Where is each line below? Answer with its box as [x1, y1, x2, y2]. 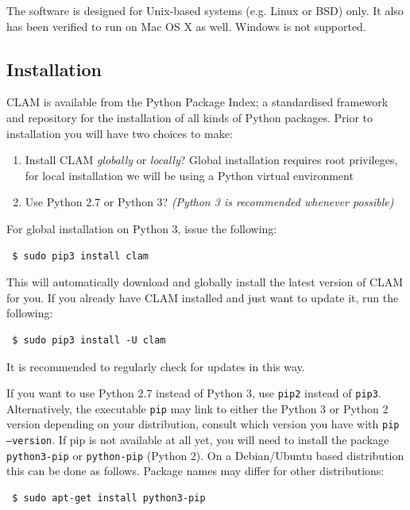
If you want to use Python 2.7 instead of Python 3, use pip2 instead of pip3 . [6, 385, 381, 401]
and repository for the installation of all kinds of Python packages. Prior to [6, 109, 373, 125]
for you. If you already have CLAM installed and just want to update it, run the [6, 289, 399, 305]
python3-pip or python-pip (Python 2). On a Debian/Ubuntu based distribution [6, 447, 404, 463]
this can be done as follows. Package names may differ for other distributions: [6, 462, 385, 479]
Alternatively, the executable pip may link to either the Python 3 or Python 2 [6, 400, 389, 416]
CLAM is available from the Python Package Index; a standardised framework [6, 94, 389, 110]
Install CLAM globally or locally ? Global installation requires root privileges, [25, 151, 398, 168]
